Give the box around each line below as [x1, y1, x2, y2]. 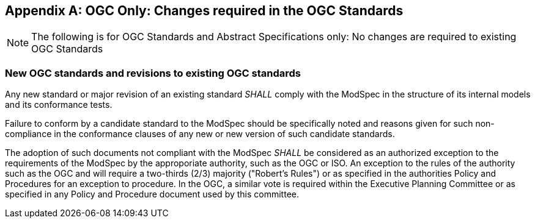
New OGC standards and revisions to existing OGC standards [5, 66, 301, 79]
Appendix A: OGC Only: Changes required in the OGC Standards [5, 3, 404, 18]
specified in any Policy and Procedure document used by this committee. [5, 189, 299, 200]
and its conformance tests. [5, 99, 113, 110]
